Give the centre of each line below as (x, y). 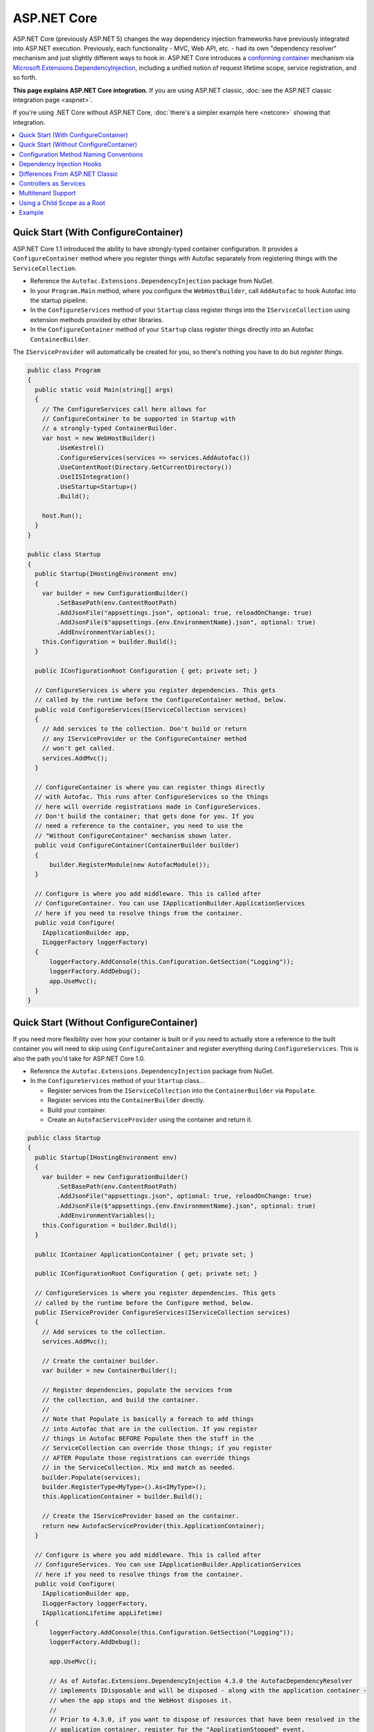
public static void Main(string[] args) (104, 389)
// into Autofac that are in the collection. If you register (150, 1429)
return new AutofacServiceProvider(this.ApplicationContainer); (153, 1526)
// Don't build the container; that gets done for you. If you (144, 816)
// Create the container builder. (100, 1361)
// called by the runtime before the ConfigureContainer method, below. (161, 700)
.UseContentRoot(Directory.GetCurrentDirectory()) (144, 467)
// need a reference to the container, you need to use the (139, 826)
